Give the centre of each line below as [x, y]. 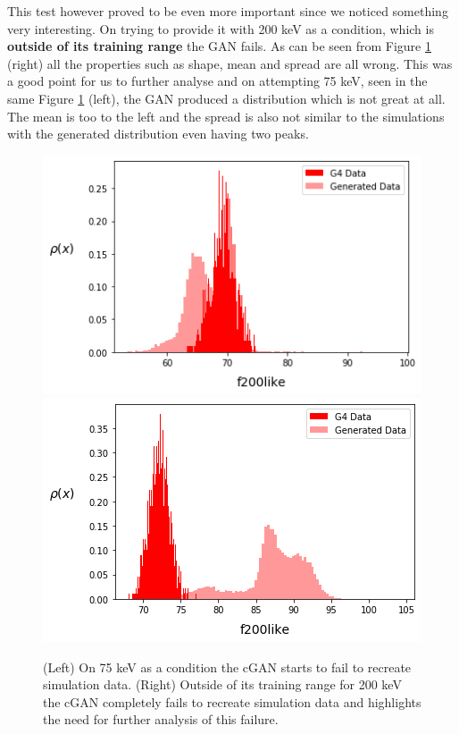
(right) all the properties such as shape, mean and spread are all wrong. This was [230, 63]
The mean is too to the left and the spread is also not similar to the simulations [226, 116]
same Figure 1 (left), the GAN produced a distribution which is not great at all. [226, 98]
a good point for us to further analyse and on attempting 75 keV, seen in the [217, 81]
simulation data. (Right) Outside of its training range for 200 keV [222, 684]
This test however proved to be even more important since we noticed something [228, 11]
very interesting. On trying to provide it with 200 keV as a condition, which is [221, 28]
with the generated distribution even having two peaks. [158, 134]
